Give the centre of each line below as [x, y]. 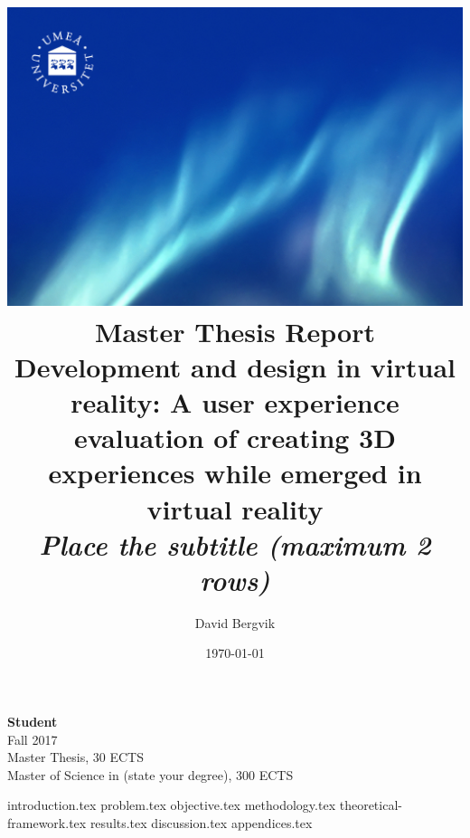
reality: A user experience [235, 402]
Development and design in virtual [235, 366]
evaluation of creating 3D [235, 438]
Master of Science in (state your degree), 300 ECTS [150, 774]
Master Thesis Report [235, 331]
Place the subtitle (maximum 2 [235, 544]
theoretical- [371, 805]
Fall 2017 [33, 739]
